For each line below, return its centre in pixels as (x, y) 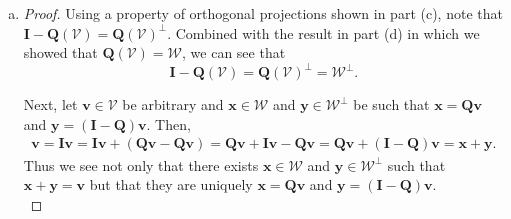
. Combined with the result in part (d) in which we (323, 32)
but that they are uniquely (171, 184)
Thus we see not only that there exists (141, 164)
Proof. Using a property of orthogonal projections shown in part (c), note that (263, 13)
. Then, (168, 123)
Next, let (50, 104)
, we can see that (234, 52)
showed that (60, 52)
